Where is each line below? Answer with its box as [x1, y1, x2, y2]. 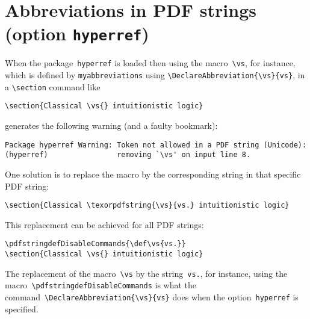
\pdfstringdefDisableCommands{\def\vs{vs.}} [5, 240, 186, 249]
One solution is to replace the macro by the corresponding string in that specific [5, 167, 301, 180]
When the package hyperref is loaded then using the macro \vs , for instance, [5, 57, 296, 69]
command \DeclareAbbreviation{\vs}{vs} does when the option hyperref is [5, 291, 299, 303]
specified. [5, 302, 39, 315]
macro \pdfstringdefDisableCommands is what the [5, 279, 197, 291]
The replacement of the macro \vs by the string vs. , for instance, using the [5, 267, 288, 279]
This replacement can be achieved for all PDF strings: [5, 218, 204, 231]
